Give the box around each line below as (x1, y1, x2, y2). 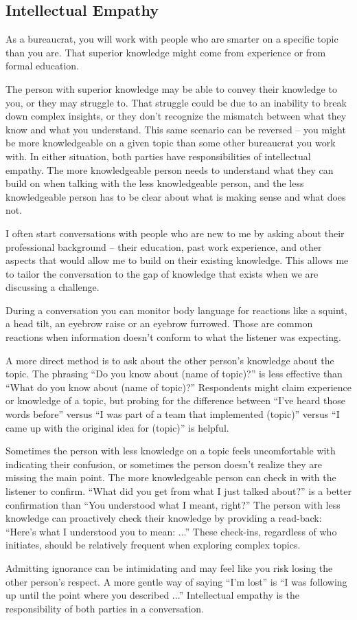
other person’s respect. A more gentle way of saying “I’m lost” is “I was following (5, 574, 347, 588)
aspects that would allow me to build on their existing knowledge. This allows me (5, 253, 349, 267)
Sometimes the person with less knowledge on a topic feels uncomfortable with (5, 443, 336, 458)
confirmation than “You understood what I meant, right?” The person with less (5, 497, 341, 511)
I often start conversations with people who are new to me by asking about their (5, 225, 345, 240)
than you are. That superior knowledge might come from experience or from (5, 45, 326, 59)
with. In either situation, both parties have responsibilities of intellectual (5, 148, 311, 163)
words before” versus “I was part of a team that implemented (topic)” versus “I (5, 407, 340, 421)
